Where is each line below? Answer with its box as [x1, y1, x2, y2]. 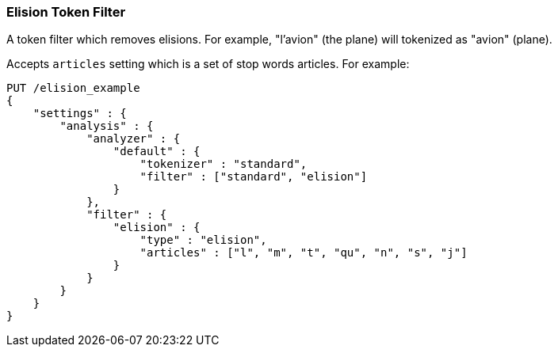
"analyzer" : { [86, 132, 181, 146]
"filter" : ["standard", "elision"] [139, 170, 368, 184]
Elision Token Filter [6, 4, 126, 20]
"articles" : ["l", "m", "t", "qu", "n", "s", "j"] [139, 246, 468, 260]
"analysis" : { [59, 120, 154, 133]
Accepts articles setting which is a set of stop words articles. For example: [6, 57, 410, 71]
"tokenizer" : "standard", [139, 158, 308, 171]
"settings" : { [32, 107, 127, 120]
